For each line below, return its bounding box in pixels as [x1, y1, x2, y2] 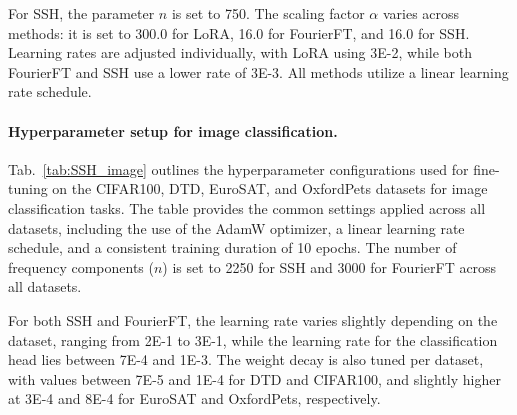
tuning [8, 178, 48, 199]
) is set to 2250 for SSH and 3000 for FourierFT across [162, 256, 497, 277]
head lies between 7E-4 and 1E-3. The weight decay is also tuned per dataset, [8, 349, 484, 370]
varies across [382, 3, 460, 23]
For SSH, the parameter [8, 3, 155, 23]
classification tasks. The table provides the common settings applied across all [8, 197, 486, 218]
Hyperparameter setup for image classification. [8, 120, 338, 141]
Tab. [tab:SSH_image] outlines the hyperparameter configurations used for [8, 158, 469, 179]
